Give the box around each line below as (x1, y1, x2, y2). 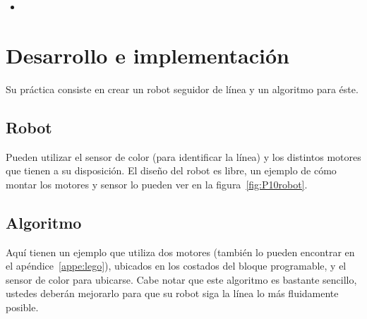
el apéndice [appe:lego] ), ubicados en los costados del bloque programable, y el (6, 258, 347, 273)
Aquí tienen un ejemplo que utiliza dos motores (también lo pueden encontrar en (6, 244, 355, 259)
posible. (6, 299, 39, 314)
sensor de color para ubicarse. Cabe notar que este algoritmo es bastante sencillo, (6, 272, 357, 287)
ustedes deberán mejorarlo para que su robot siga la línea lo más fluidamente (6, 286, 339, 301)
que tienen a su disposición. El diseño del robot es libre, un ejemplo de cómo (6, 163, 337, 178)
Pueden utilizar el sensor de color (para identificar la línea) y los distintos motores (6, 149, 361, 164)
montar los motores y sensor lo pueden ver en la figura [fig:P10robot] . (6, 176, 308, 191)
